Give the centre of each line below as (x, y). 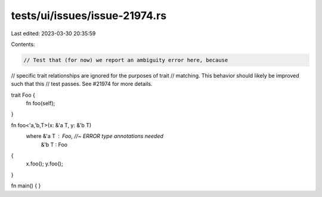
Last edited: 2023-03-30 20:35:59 (53, 33)
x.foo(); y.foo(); (44, 164)
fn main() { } (26, 186)
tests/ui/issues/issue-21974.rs (89, 16)
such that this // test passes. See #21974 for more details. (82, 84)
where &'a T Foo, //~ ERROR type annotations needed (95, 136)
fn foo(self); (41, 103)
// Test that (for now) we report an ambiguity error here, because (126, 60)
